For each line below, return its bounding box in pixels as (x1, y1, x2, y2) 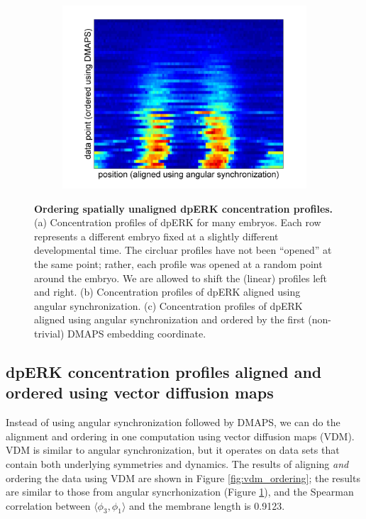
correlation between (6, 498, 91, 513)
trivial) (34, 325, 65, 340)
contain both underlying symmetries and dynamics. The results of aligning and (6, 456, 349, 471)
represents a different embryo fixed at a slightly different (34, 228, 279, 243)
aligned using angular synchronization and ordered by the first (34, 312, 305, 327)
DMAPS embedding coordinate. (67, 325, 206, 340)
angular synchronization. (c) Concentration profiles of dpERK (34, 298, 303, 313)
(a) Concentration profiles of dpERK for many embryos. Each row (34, 215, 321, 230)
